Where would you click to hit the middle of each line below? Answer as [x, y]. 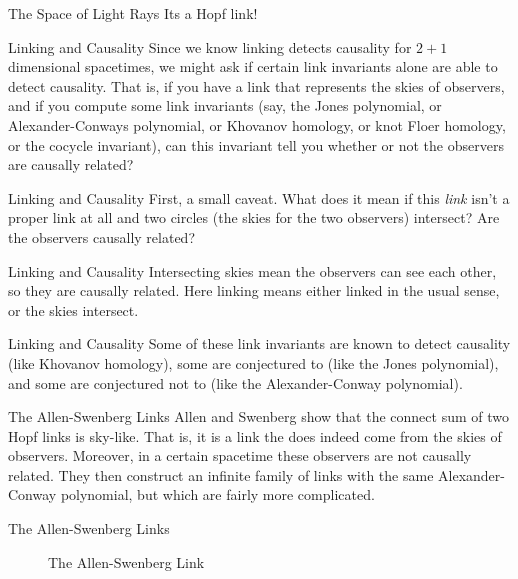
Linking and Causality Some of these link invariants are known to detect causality [259, 343]
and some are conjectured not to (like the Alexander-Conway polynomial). [235, 382]
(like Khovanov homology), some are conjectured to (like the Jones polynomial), [253, 362]
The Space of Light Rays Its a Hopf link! [133, 13]
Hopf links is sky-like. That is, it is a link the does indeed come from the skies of [255, 435]
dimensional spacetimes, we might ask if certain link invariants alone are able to [253, 66]
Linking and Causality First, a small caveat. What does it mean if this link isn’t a [259, 197]
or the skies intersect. [73, 309]
